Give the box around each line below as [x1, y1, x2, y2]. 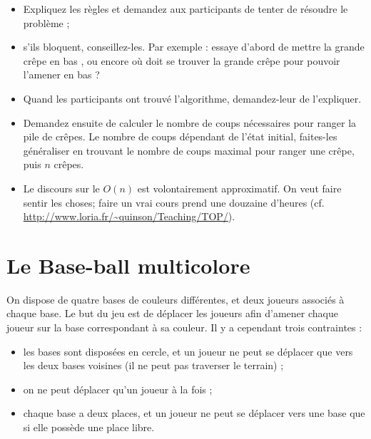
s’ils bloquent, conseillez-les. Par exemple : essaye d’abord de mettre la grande [23, 39, 365, 54]
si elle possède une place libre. [23, 420, 155, 434]
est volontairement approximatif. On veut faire [137, 180, 342, 195]
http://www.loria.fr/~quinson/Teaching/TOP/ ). [23, 209, 235, 224]
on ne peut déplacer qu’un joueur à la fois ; [23, 381, 213, 396]
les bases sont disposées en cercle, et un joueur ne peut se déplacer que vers [23, 344, 353, 358]
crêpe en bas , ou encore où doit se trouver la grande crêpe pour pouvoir [23, 53, 340, 68]
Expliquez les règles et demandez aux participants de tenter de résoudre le [23, 1, 348, 16]
